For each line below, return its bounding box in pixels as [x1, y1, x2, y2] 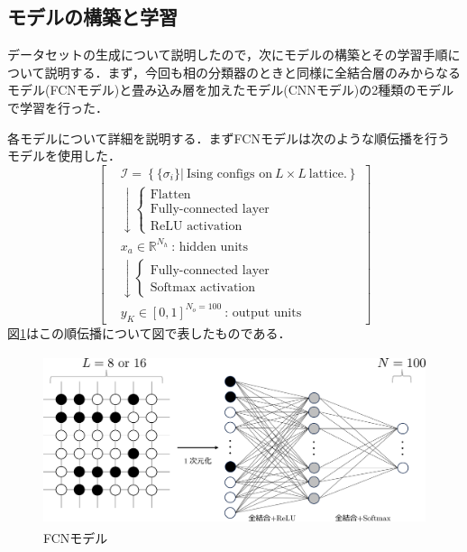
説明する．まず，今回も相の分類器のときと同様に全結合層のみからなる [44, 62, 461, 81]
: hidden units [171, 240, 248, 253]
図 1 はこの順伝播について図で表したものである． [7, 323, 291, 342]
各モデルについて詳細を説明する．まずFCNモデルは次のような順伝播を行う [7, 128, 450, 147]
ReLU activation [150, 220, 243, 234]
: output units [224, 306, 302, 319]
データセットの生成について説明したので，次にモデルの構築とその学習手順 [7, 45, 448, 64]
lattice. [308, 167, 347, 180]
